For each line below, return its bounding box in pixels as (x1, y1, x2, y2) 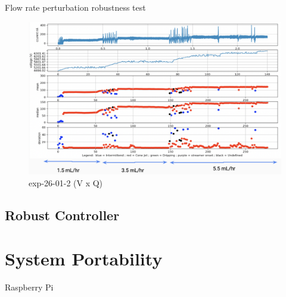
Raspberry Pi (5, 281, 54, 293)
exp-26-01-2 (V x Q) (29, 176, 103, 189)
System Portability (5, 246, 163, 271)
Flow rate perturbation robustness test (5, 1, 146, 13)
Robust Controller (5, 205, 120, 224)
